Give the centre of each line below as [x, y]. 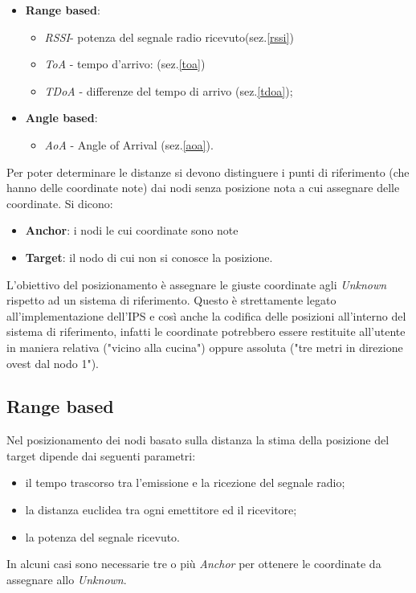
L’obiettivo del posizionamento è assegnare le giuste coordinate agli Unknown [197, 284]
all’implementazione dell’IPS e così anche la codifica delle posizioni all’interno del [206, 315]
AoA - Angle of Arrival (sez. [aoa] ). [129, 144]
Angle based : [61, 118]
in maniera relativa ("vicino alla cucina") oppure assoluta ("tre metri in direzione [205, 347]
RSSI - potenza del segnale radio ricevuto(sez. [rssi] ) [169, 37]
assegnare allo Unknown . [67, 579]
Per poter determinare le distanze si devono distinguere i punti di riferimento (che [208, 172]
